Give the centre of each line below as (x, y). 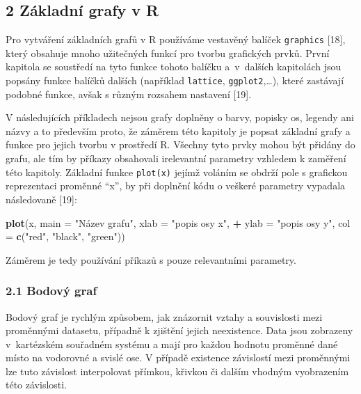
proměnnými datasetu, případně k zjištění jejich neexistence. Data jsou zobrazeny (179, 330)
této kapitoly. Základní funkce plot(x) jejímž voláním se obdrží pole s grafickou (177, 172)
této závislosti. (37, 385)
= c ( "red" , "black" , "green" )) (65, 236)
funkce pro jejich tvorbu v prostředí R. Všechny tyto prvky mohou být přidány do (180, 144)
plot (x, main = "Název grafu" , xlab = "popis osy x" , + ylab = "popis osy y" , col (178, 222)
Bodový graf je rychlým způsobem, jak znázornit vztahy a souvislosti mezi (164, 316)
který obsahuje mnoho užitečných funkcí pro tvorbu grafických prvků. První (168, 53)
